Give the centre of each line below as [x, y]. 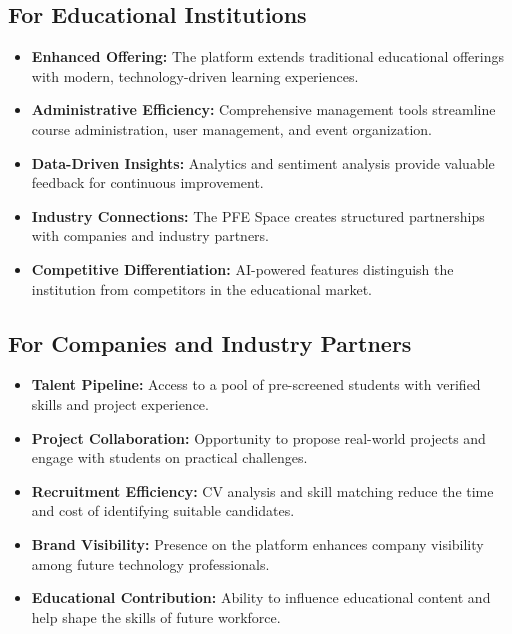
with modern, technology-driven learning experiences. [195, 75]
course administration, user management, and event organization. [231, 128]
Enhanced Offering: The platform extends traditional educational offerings [268, 56]
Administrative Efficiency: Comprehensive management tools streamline [263, 109]
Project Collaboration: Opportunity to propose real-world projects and [258, 437]
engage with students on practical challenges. [169, 457]
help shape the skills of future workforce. [156, 616]
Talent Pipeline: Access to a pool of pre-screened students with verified [256, 384]
